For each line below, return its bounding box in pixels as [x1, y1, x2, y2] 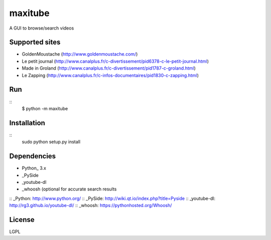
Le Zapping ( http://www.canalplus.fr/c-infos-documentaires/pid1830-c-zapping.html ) [22, 72, 199, 78]
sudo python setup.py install [22, 139, 80, 145]
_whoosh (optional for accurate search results [22, 186, 117, 192]
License [9, 215, 35, 224]
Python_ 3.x [22, 165, 46, 171]
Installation [9, 118, 45, 127]
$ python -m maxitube [22, 105, 68, 111]
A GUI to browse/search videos [9, 25, 74, 31]
